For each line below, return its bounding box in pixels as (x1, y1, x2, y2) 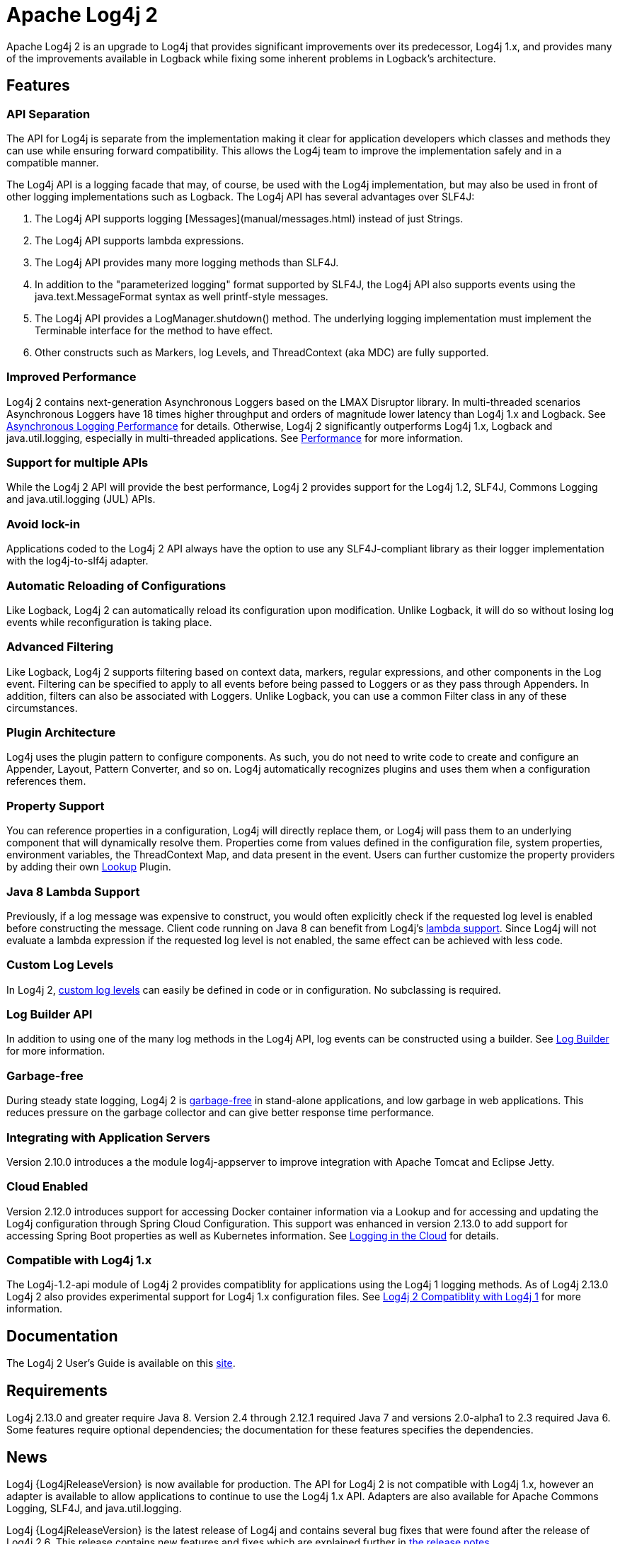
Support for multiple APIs (6, 455, 149, 470)
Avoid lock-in (6, 516, 81, 531)
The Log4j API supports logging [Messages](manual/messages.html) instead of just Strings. (35, 212, 464, 225)
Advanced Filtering (6, 640, 114, 654)
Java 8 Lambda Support (6, 884, 140, 899)
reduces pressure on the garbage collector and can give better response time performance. (6, 1106, 435, 1119)
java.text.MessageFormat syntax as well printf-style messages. (35, 290, 328, 302)
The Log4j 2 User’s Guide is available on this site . (6, 1357, 236, 1370)
